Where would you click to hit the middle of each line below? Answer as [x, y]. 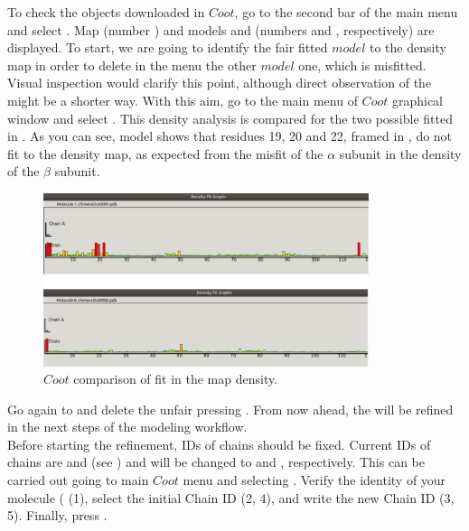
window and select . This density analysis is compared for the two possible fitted [230, 118]
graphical [417, 100]
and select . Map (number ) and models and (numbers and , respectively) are [221, 29]
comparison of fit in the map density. [176, 379]
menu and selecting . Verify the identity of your [314, 480]
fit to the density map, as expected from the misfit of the [165, 153]
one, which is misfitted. [362, 65]
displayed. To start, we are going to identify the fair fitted [168, 47]
